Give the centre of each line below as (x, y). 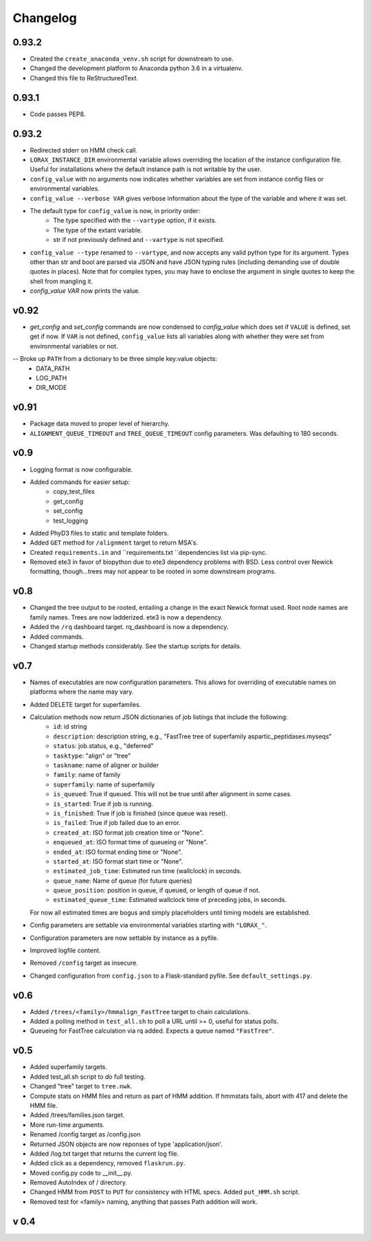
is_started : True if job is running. (103, 804)
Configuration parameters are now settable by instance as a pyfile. (124, 938)
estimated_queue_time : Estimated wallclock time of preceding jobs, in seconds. (170, 900)
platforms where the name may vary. (82, 692)
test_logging (71, 520)
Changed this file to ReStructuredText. (84, 78)
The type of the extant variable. (98, 230)
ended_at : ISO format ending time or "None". (118, 852)
